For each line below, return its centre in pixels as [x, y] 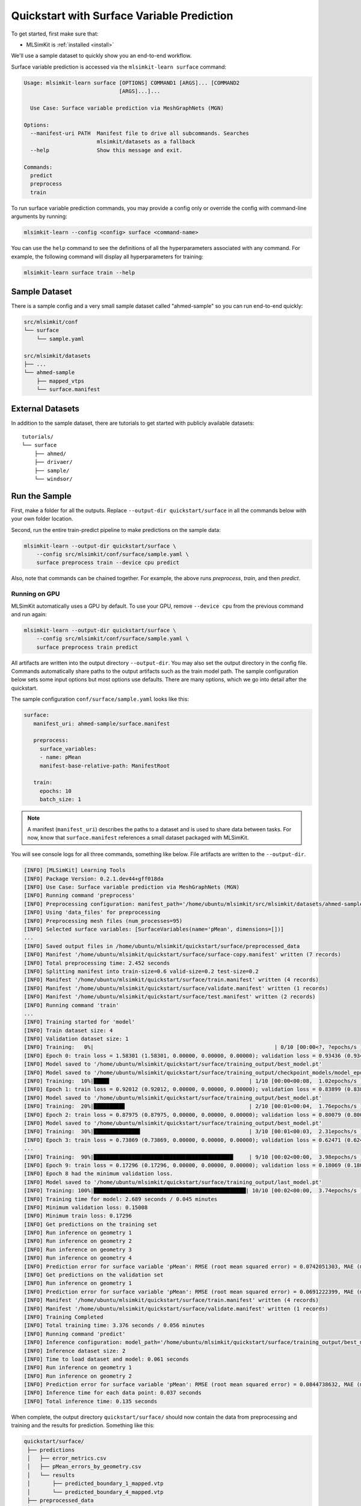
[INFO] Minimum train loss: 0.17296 [78, 1216]
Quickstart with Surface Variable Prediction [122, 16]
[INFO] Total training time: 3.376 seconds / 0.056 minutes [114, 1326]
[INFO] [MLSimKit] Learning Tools [75, 870]
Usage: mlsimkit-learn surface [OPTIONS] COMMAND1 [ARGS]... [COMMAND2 [132, 83]
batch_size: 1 [60, 799]
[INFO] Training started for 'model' [79, 1022]
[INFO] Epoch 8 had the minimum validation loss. [98, 1174]
